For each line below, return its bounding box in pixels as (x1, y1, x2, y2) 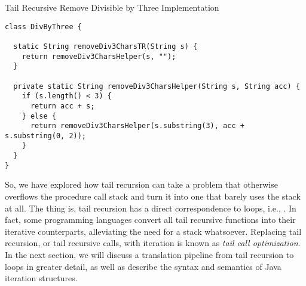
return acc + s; (30, 101, 95, 110)
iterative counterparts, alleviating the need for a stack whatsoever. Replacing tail (5, 225, 302, 237)
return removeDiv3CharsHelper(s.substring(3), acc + (30, 122, 244, 130)
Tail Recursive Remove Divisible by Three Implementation (5, 1, 219, 13)
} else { (22, 111, 56, 120)
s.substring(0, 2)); (5, 131, 87, 140)
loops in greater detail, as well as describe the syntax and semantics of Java (5, 260, 281, 272)
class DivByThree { (5, 22, 82, 31)
